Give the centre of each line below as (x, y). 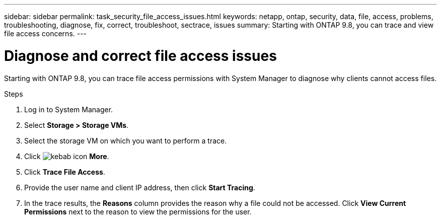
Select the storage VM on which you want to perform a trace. (126, 140)
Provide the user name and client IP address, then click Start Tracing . (140, 187)
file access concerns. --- (46, 33)
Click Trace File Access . (65, 172)
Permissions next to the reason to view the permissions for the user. (138, 211)
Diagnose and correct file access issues (140, 56)
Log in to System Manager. (69, 109)
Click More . (67, 156)
